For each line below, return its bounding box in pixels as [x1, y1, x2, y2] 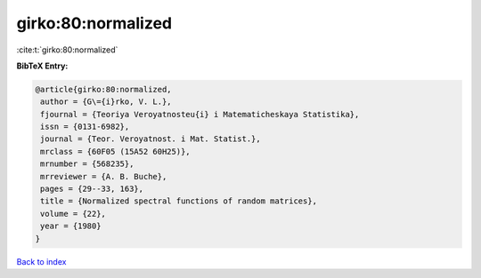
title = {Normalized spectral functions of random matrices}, [40, 196, 318, 206]
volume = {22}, [40, 209, 107, 218]
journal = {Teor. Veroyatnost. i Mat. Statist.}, [40, 134, 262, 144]
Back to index [16, 256, 67, 266]
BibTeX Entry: [16, 60, 69, 71]
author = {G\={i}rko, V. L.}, [40, 97, 173, 107]
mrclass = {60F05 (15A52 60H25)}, [40, 147, 191, 156]
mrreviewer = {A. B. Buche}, [40, 171, 167, 181]
